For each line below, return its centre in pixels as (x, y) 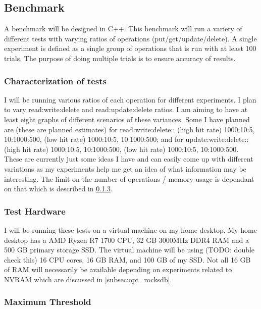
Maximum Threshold (48, 302)
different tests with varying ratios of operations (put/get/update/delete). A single (130, 38)
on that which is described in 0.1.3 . (58, 189)
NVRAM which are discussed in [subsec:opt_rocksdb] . (88, 279)
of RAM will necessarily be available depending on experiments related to (118, 269)
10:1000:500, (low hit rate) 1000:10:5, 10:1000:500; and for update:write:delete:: (126, 139)
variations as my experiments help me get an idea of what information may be (125, 168)
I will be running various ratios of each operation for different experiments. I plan (130, 99)
